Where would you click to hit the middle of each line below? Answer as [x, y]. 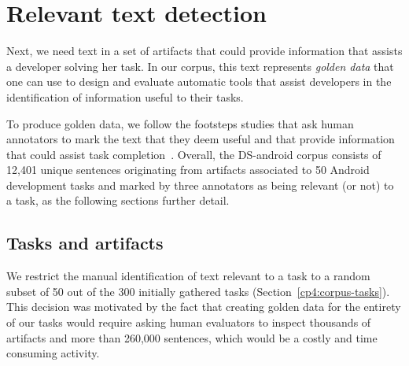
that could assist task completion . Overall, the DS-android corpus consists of [194, 154]
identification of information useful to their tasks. [125, 96]
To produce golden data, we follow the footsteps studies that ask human [180, 123]
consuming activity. [53, 353]
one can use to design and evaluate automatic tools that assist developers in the [199, 81]
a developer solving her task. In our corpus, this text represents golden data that [200, 66]
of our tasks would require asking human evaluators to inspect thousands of [189, 322]
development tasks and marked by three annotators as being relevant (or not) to [200, 185]
